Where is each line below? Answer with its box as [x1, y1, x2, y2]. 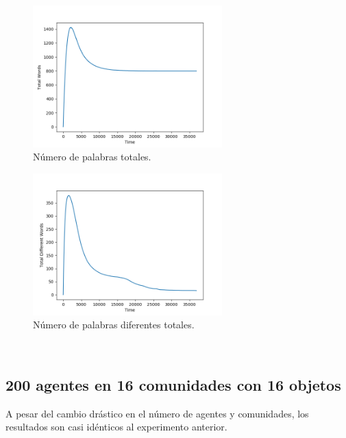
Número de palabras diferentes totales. [33, 317, 195, 332]
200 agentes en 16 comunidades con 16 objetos [5, 374, 341, 395]
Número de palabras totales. [33, 149, 151, 164]
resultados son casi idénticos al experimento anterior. [5, 419, 227, 434]
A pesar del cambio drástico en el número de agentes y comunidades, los [5, 406, 309, 420]
